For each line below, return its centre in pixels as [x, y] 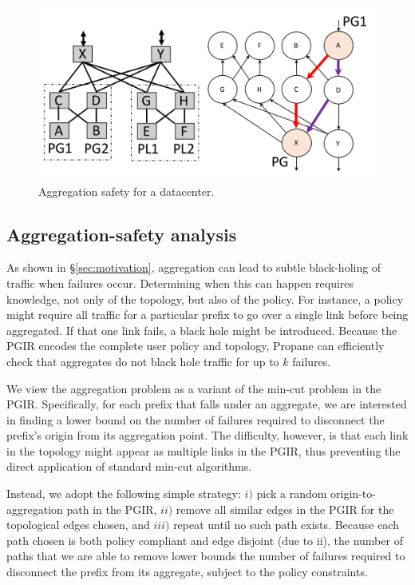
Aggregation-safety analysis [122, 234]
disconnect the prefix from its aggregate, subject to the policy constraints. [187, 572]
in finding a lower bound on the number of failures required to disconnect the [196, 419]
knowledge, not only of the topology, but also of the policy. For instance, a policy [205, 298]
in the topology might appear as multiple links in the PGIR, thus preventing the [204, 450]
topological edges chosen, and [78, 525]
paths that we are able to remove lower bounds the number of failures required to [206, 556]
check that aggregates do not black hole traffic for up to [143, 361]
